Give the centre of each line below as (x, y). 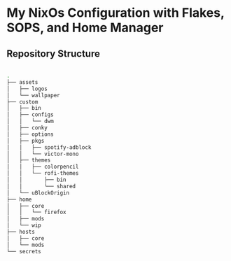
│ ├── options (30, 134)
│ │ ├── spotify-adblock (49, 147)
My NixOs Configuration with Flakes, (115, 13)
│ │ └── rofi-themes (43, 174)
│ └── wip (24, 225)
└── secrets (24, 251)
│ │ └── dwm (30, 121)
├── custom (22, 102)
